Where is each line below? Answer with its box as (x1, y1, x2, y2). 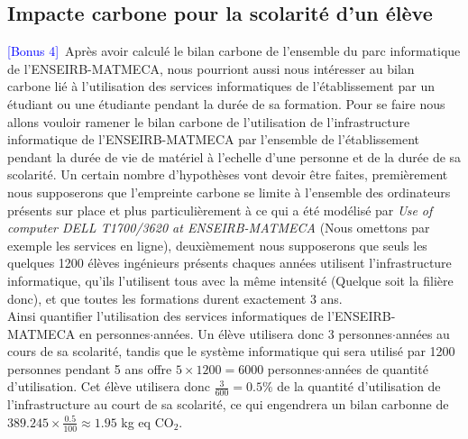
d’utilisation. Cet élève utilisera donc (7, 377, 210, 396)
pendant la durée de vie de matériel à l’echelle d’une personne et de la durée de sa (7, 147, 462, 166)
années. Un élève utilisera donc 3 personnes (153, 324, 393, 343)
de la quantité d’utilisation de (277, 377, 441, 396)
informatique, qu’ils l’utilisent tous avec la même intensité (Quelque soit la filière (7, 270, 454, 289)
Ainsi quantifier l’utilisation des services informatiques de (7, 306, 324, 325)
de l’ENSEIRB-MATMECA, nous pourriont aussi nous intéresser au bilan (7, 59, 415, 78)
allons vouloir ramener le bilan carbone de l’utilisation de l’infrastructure (7, 112, 410, 131)
